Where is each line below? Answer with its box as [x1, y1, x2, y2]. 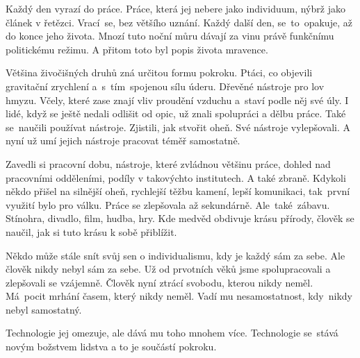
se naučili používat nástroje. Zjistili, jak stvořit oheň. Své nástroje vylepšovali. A [6, 119, 351, 134]
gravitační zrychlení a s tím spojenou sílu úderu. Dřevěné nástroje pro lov [6, 78, 325, 93]
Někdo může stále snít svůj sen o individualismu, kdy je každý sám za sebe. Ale [6, 248, 345, 262]
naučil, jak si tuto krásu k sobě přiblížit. [6, 224, 177, 239]
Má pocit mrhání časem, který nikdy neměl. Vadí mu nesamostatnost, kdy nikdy [6, 289, 352, 303]
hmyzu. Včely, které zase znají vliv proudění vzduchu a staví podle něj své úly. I [6, 92, 349, 107]
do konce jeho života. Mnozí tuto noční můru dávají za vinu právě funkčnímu [6, 28, 334, 43]
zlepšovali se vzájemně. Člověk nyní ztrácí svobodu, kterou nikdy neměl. [6, 275, 313, 289]
